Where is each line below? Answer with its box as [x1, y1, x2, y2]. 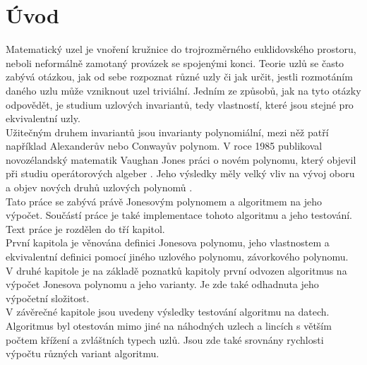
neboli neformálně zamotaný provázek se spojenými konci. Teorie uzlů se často [6, 55, 344, 70]
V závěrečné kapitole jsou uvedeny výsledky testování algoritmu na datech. [6, 304, 330, 319]
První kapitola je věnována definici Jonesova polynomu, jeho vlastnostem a [6, 235, 330, 250]
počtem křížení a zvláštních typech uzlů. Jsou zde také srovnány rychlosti [6, 332, 324, 347]
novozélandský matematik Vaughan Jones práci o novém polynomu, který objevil [6, 152, 356, 167]
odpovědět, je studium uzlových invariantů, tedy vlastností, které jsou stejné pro [6, 97, 354, 112]
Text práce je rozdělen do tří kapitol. [6, 221, 165, 236]
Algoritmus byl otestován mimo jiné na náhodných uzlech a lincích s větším [6, 318, 332, 333]
